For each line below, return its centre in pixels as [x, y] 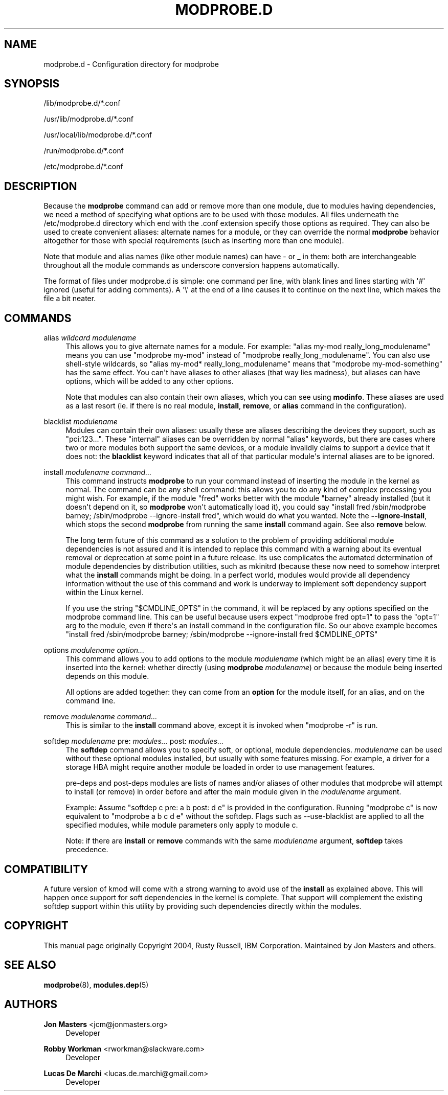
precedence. [87, 850]
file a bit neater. [70, 299]
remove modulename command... [100, 717]
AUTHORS [31, 1005]
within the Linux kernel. [105, 592]
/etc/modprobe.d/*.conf [83, 167]
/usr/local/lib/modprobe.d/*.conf [98, 135]
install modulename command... [98, 472]
